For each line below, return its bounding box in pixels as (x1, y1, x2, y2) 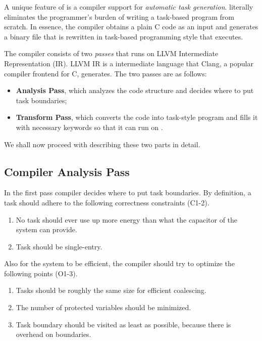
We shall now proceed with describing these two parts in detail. (4, 139, 200, 149)
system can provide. (16, 224, 77, 235)
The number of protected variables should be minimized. (16, 302, 191, 313)
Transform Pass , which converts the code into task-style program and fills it (16, 112, 258, 122)
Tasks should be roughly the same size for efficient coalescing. (16, 285, 206, 295)
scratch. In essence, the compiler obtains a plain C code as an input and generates (4, 21, 258, 32)
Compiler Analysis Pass (4, 163, 130, 179)
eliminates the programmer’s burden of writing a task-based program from (4, 11, 235, 22)
